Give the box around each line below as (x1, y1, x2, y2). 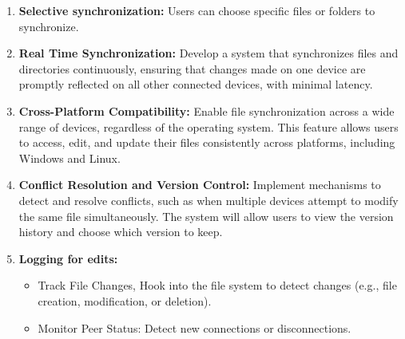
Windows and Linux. (18, 149, 121, 166)
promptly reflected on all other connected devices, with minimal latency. (18, 76, 373, 93)
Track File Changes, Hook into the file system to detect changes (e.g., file (38, 277, 397, 294)
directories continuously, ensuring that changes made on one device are (18, 60, 366, 77)
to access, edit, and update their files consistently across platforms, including (18, 134, 395, 151)
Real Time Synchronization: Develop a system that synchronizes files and (18, 45, 399, 61)
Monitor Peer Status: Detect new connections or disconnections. (38, 319, 351, 336)
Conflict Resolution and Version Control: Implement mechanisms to (18, 176, 381, 193)
